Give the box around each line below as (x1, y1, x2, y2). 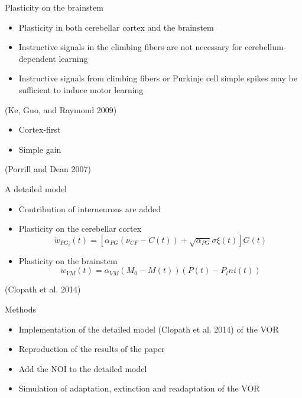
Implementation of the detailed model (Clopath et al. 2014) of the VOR (18, 323, 279, 335)
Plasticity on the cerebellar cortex (18, 222, 142, 235)
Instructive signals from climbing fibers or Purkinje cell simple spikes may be (18, 72, 297, 84)
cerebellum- (244, 41, 287, 53)
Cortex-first (18, 123, 61, 136)
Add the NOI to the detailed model (18, 362, 147, 374)
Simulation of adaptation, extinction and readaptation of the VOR (18, 382, 260, 394)
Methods (5, 302, 36, 315)
